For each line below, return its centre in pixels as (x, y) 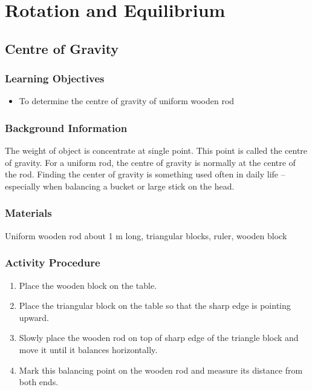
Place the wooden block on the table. (88, 285)
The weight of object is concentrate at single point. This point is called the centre (156, 150)
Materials (28, 213)
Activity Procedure (53, 263)
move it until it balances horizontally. (88, 349)
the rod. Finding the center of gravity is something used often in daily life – (145, 174)
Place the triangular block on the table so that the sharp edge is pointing (155, 306)
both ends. (39, 382)
